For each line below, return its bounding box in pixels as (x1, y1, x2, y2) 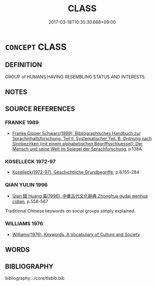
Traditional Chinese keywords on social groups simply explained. (5, 208, 136, 214)
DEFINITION (5, 61, 43, 69)
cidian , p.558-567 (12, 198, 48, 204)
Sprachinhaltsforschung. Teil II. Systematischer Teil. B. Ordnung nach (12, 135, 152, 141)
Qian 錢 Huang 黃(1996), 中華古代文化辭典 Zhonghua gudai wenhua (12, 193, 148, 199)
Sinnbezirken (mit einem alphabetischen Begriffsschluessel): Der (12, 140, 143, 147)
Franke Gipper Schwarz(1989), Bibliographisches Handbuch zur (12, 130, 141, 136)
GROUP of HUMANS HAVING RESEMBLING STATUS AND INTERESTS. (5, 74, 146, 80)
